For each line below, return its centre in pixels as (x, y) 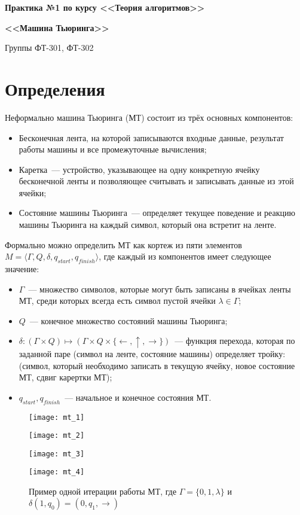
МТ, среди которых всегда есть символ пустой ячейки (117, 301)
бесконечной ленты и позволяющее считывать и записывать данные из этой (156, 181)
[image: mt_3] (57, 454)
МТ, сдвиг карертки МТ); (65, 377)
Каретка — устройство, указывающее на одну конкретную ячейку (139, 169)
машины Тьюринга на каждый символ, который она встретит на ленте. (148, 225)
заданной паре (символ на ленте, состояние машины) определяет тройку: (152, 353)
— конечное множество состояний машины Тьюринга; (128, 320)
